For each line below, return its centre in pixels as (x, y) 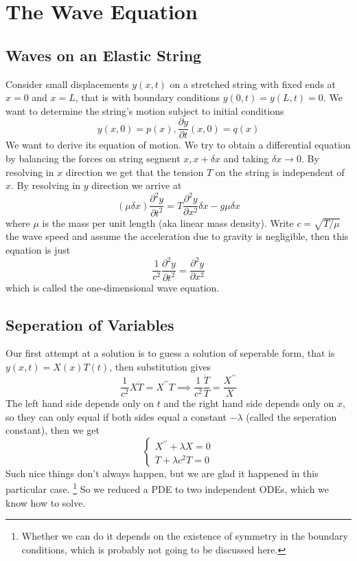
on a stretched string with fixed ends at (253, 84)
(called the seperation (291, 416)
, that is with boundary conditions (148, 97)
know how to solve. (46, 502)
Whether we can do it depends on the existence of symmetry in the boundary (185, 536)
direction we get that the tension (135, 172)
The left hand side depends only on (80, 403)
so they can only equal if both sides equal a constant (116, 416)
